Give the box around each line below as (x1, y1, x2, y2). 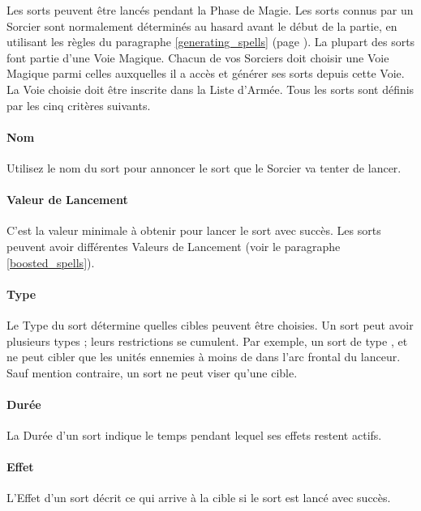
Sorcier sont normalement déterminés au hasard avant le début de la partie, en (6, 17, 397, 34)
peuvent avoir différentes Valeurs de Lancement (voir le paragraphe (6, 237, 341, 254)
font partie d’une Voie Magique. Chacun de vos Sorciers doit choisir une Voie (6, 49, 389, 66)
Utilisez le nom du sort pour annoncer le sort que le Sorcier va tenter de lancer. (6, 159, 402, 176)
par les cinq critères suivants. (6, 96, 151, 113)
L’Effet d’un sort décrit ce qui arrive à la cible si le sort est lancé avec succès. (6, 489, 391, 506)
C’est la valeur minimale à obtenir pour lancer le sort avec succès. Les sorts (6, 222, 381, 239)
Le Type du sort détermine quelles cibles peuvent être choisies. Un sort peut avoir (6, 316, 414, 333)
